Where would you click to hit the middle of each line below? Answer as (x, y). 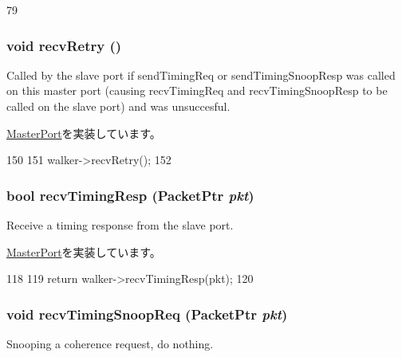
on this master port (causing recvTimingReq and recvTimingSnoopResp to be (197, 90)
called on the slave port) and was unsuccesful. (118, 106)
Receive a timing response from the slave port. (120, 225)
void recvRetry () (64, 45)
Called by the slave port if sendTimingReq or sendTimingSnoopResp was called (201, 75)
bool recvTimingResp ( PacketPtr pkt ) (130, 195)
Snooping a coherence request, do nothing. (110, 343)
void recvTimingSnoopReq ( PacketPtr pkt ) (147, 314)
